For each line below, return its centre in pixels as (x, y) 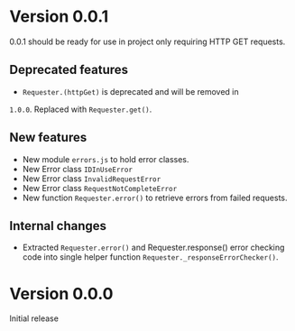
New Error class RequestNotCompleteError (100, 188)
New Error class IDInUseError (78, 169)
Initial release (34, 318)
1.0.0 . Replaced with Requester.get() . (81, 109)
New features (48, 138)
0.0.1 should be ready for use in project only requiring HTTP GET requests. (147, 41)
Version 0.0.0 (61, 294)
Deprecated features (69, 70)
